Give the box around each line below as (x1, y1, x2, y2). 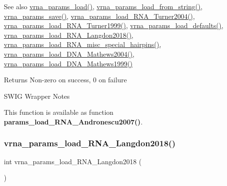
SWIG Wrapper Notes (4, 91, 70, 101)
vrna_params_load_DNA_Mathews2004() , (4, 48, 135, 59)
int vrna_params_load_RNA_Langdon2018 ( (4, 156, 142, 166)
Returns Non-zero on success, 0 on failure (4, 75, 127, 85)
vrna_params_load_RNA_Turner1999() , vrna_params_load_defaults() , (4, 20, 224, 31)
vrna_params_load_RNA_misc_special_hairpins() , (4, 39, 162, 49)
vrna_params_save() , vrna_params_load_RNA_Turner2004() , (4, 11, 195, 21)
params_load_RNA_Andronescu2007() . (4, 116, 143, 126)
